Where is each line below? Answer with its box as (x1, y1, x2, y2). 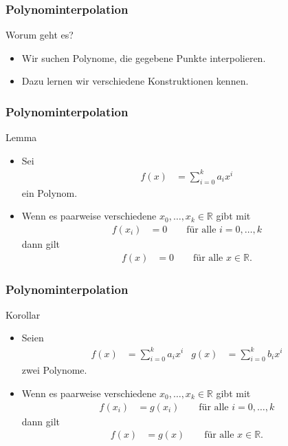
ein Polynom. (21, 185, 78, 200)
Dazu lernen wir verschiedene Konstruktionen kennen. (21, 74, 249, 88)
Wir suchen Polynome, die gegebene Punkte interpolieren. (21, 50, 266, 65)
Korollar (5, 307, 41, 321)
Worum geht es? (5, 28, 74, 42)
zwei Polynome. (21, 363, 87, 377)
